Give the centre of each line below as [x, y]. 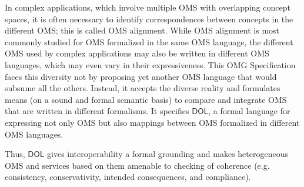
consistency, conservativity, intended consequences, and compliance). [128, 177]
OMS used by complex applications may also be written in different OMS [137, 53]
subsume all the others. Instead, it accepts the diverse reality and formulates [143, 88]
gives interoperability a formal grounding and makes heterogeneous [168, 154]
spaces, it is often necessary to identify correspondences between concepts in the [149, 19]
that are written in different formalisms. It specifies [97, 111]
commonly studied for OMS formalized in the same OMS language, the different [149, 41]
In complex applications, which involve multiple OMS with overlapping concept [148, 7]
